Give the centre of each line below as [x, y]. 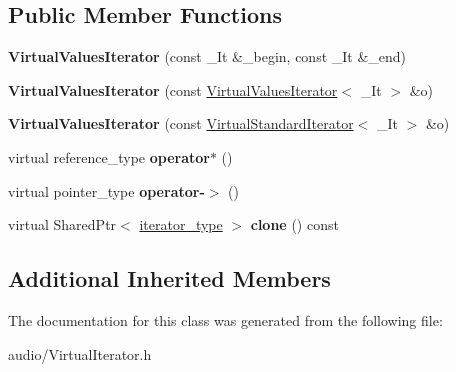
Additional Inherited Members [169, 278]
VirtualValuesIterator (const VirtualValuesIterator [173, 89]
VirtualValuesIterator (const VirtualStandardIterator [181, 123]
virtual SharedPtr [62, 224]
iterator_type [181, 224]
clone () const [294, 224]
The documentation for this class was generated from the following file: [225, 319]
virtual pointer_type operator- [106, 190]
